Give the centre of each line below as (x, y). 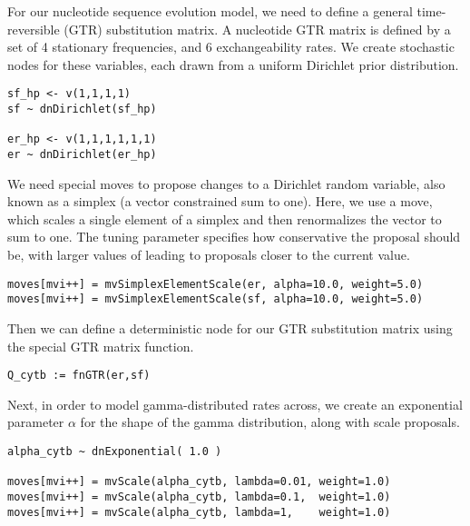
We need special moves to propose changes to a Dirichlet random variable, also (226, 183)
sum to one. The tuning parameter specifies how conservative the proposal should (234, 237)
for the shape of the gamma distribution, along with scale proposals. (270, 422)
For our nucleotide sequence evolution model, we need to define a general (210, 11)
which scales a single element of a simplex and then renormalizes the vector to (225, 218)
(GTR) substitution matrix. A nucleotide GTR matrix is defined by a (257, 29)
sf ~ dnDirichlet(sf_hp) (82, 109)
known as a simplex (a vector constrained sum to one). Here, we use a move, (220, 201)
